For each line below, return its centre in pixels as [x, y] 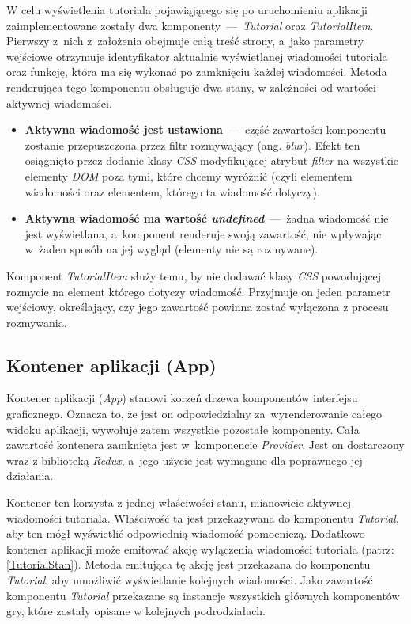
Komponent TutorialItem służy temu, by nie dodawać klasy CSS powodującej [194, 275]
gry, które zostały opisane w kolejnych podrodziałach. [136, 611]
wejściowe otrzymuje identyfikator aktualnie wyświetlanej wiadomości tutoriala [197, 56]
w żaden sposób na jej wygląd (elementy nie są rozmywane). [172, 249]
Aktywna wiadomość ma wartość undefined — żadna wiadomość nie [207, 218]
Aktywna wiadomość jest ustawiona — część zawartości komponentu [205, 129]
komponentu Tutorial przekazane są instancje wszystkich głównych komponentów [203, 595]
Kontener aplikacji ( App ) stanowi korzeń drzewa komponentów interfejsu [182, 398]
